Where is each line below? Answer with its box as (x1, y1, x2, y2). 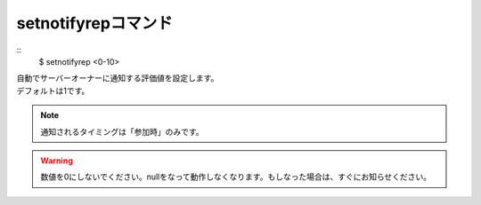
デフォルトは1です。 (16, 85, 90, 96)
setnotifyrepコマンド (16, 13, 174, 33)
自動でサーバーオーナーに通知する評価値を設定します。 (16, 73, 219, 83)
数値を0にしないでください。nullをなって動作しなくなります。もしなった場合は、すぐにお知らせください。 (40, 171, 432, 182)
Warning (40, 155, 73, 166)
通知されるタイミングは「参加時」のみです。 (40, 126, 204, 137)
